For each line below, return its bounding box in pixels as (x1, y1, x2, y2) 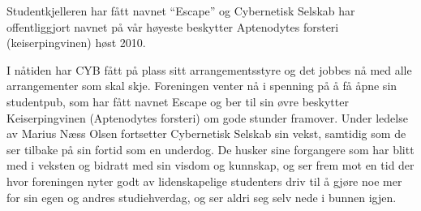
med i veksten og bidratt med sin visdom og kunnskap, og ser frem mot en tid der (6, 157, 415, 174)
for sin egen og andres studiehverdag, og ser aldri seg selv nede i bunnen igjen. (6, 188, 397, 205)
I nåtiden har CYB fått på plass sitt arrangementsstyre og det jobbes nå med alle (6, 61, 412, 78)
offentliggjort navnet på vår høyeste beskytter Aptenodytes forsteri (6, 18, 339, 35)
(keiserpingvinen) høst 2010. (6, 34, 146, 51)
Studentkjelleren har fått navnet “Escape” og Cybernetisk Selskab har (6, 2, 355, 19)
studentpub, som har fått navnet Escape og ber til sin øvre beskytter (6, 93, 349, 110)
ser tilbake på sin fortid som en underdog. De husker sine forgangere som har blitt (6, 140, 415, 157)
